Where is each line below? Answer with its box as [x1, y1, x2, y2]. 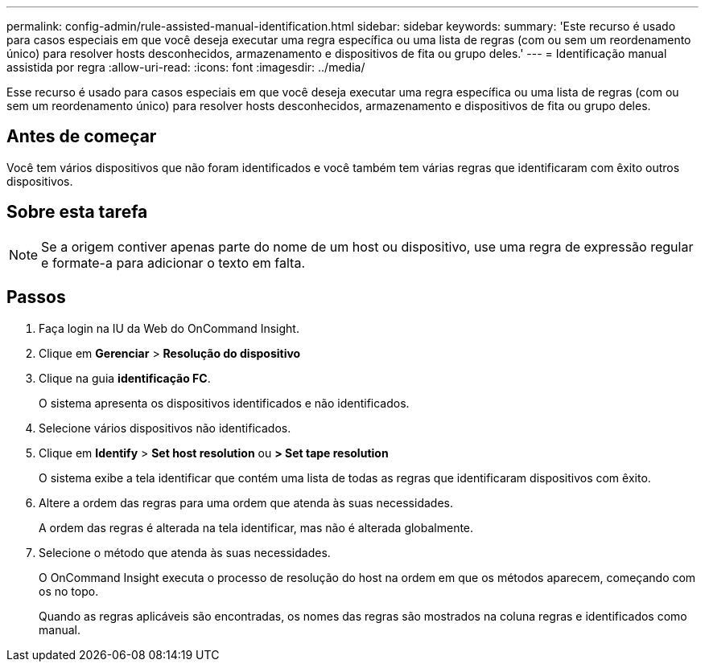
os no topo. [39, 584, 99, 598]
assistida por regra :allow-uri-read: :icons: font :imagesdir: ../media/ [6, 60, 365, 74]
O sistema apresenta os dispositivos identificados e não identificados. [39, 395, 410, 410]
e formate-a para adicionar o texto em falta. [41, 254, 306, 271]
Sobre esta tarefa [6, 202, 148, 223]
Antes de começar [6, 126, 157, 147]
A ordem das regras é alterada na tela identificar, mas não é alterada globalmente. [39, 520, 474, 535]
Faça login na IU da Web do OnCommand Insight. [39, 321, 299, 335]
